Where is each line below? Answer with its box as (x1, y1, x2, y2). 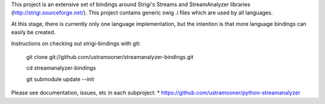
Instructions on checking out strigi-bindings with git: (11, 40, 141, 47)
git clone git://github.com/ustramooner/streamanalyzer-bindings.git (26, 53, 194, 60)
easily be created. (11, 29, 56, 36)
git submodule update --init (26, 75, 94, 82)
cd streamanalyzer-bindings (26, 64, 96, 72)
